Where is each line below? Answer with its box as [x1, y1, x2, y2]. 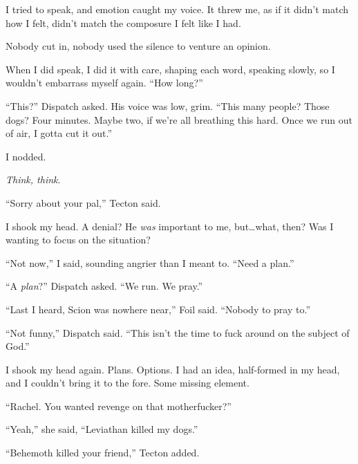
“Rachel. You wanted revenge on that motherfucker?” [6, 398, 232, 413]
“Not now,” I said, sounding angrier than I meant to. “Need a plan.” [6, 255, 294, 270]
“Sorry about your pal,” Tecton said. [6, 195, 161, 210]
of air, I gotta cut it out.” [6, 126, 113, 140]
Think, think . [6, 172, 61, 187]
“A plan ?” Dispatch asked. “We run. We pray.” [6, 279, 203, 293]
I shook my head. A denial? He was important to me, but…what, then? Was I [6, 219, 334, 233]
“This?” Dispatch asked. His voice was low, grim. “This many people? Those [6, 98, 330, 113]
